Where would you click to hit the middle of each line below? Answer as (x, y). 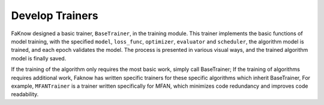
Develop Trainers (55, 16)
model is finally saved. (39, 58)
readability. (25, 94)
